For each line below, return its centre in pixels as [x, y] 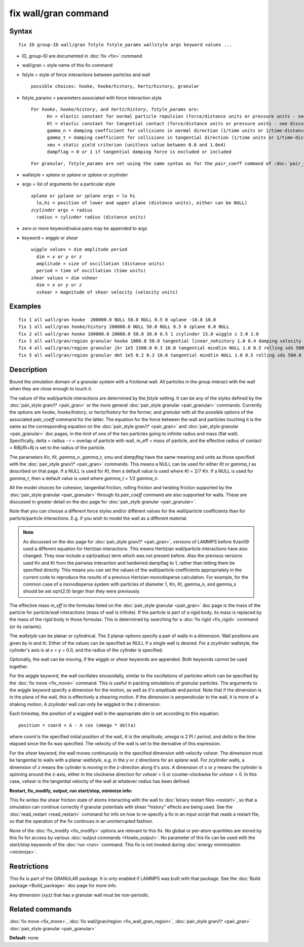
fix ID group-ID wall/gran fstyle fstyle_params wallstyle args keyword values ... [125, 45]
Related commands [41, 909]
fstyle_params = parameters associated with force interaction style [92, 98]
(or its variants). [26, 627]
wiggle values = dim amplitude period [79, 249]
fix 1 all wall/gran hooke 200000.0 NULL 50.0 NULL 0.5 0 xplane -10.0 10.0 [117, 320]
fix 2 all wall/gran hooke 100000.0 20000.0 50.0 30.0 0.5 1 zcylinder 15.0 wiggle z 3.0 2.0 [139, 334]
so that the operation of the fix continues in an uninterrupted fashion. [81, 821]
